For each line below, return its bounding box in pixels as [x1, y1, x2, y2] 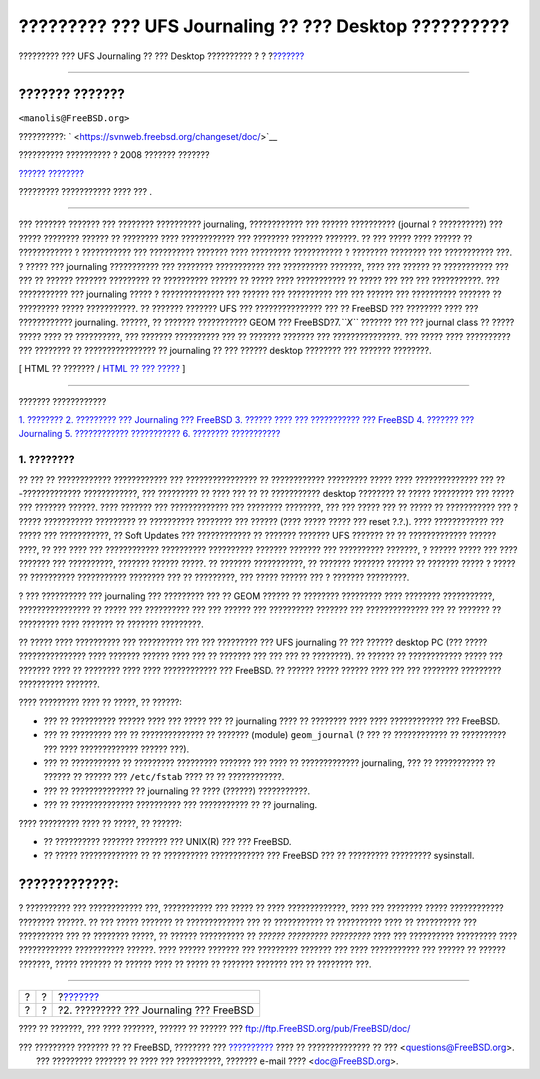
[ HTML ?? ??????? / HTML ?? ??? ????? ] [18, 363, 186, 375]
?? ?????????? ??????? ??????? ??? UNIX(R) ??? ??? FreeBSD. [43, 836, 292, 847]
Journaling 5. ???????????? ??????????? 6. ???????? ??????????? [18, 428, 281, 440]
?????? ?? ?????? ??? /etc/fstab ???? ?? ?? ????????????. [43, 771, 285, 783]
